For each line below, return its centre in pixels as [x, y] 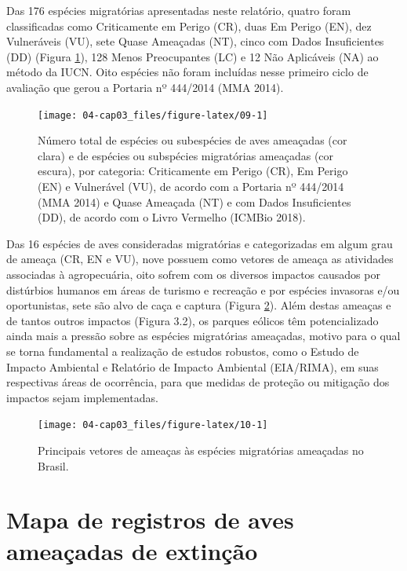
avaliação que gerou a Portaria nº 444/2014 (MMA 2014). [145, 87]
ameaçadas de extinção [132, 550]
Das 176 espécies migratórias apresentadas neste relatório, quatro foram [179, 10]
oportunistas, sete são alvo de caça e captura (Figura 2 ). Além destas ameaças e [199, 305]
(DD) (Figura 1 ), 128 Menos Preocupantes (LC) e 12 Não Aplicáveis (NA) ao [193, 56]
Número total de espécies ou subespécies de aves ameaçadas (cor [193, 140]
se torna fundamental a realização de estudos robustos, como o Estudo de [183, 351]
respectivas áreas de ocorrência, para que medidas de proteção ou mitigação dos [198, 382]
